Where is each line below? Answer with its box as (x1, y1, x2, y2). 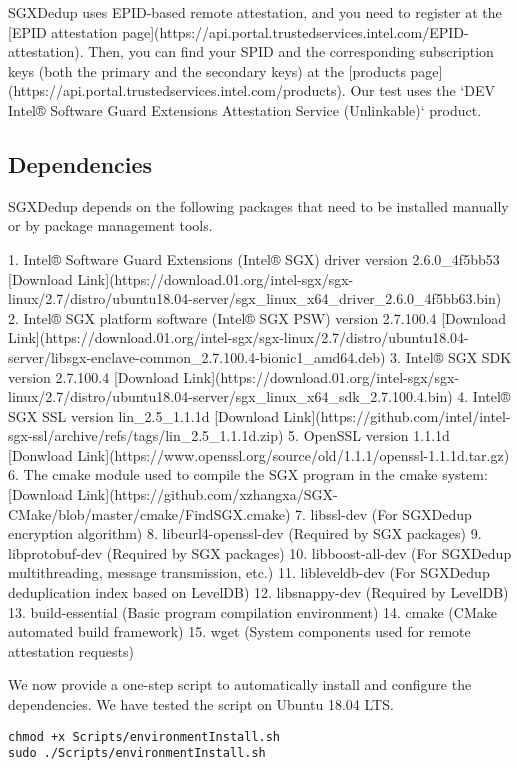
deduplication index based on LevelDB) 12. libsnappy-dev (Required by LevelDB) (8, 582, 509, 603)
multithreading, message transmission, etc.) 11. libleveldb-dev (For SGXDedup (8, 562, 490, 583)
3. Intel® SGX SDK (390, 346, 512, 367)
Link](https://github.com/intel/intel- (283, 405, 511, 426)
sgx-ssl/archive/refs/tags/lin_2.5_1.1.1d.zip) (8, 425, 284, 446)
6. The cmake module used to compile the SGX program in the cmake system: (8, 464, 488, 485)
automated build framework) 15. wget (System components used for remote (8, 621, 471, 642)
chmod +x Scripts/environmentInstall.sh (8, 729, 281, 744)
